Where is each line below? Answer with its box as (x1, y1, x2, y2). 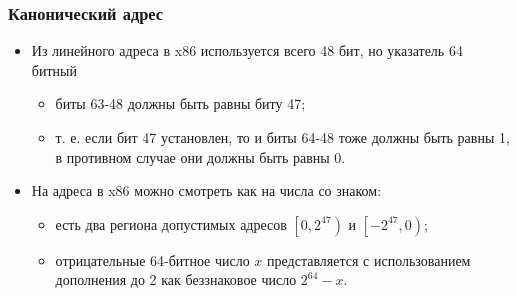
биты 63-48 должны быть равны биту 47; (55, 93, 306, 114)
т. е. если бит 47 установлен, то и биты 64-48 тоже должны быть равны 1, (55, 127, 510, 147)
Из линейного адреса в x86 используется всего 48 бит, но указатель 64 (31, 40, 463, 61)
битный (31, 59, 77, 80)
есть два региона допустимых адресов (55, 213, 287, 234)
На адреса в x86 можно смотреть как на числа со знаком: (31, 180, 382, 201)
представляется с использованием (267, 249, 471, 270)
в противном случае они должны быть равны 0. (55, 146, 346, 167)
